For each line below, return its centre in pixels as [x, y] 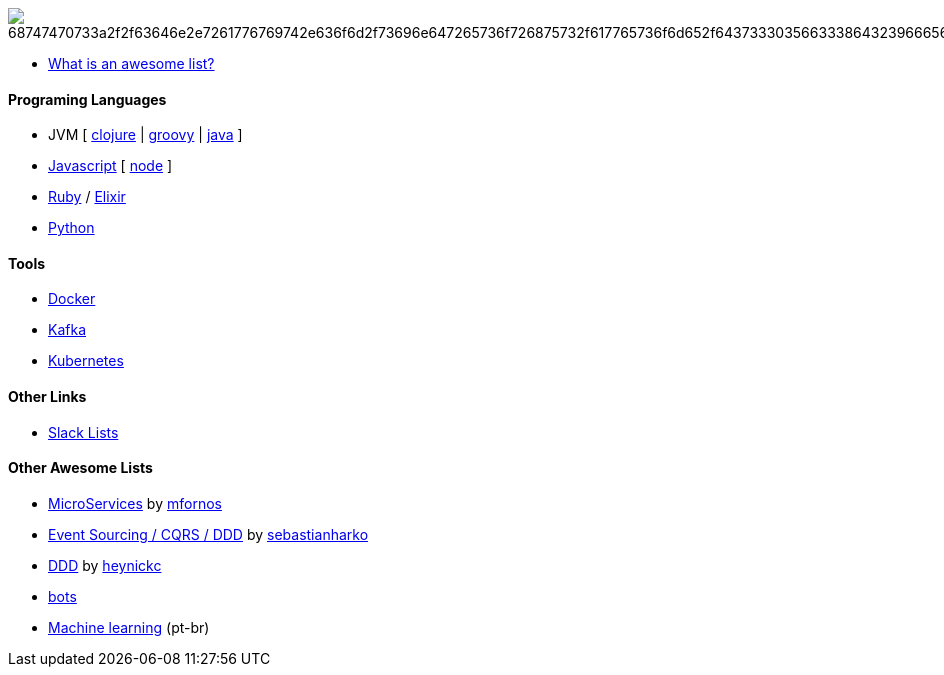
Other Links [47, 397]
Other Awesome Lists [80, 468]
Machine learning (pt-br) [129, 627]
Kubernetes [86, 361]
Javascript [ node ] [110, 166]
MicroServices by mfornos [135, 503]
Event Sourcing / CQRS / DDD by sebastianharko [208, 534]
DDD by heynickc [105, 565]
